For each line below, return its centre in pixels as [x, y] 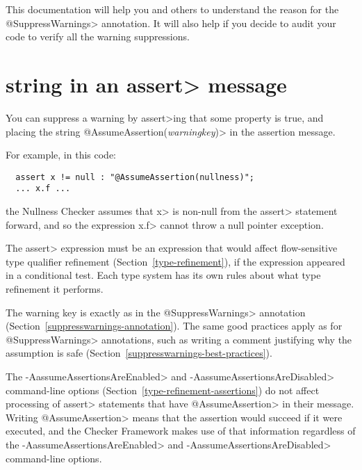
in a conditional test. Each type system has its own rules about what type [163, 275]
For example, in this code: [61, 155]
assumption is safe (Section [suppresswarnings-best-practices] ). [139, 353]
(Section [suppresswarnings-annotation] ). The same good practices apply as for [174, 326]
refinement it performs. [55, 288]
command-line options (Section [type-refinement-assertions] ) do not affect [163, 390]
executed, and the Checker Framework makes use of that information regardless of [181, 431]
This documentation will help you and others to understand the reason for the [172, 9]
